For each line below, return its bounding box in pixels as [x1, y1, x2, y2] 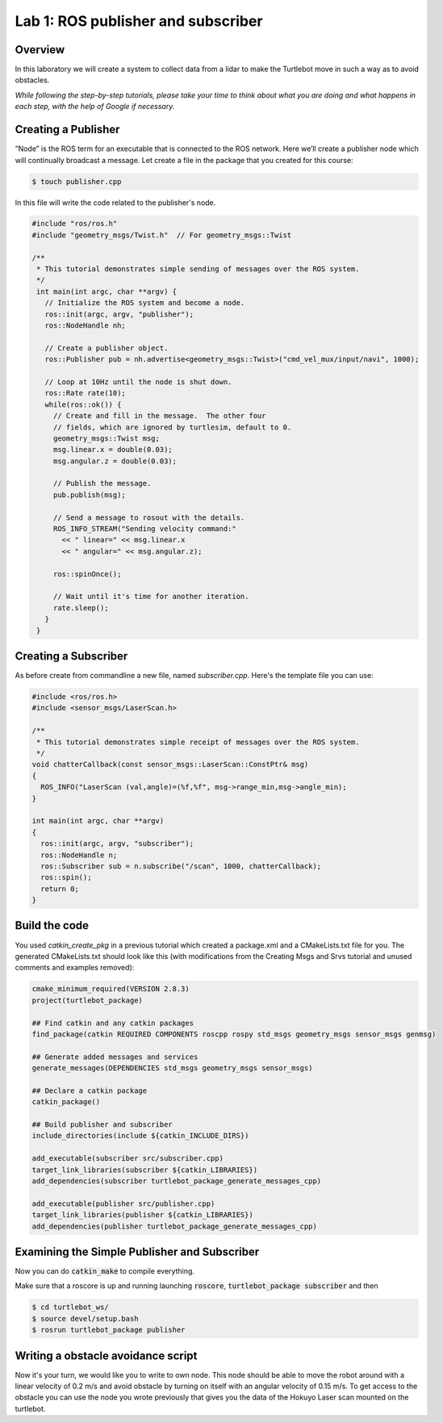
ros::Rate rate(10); [44, 388, 127, 398]
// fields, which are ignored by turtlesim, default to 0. [52, 422, 292, 432]
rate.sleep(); [52, 603, 109, 613]
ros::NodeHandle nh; [44, 321, 127, 330]
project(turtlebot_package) [31, 995, 143, 1005]
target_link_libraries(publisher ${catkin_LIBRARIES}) [31, 1211, 253, 1220]
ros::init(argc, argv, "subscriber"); [40, 839, 194, 848]
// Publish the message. [52, 479, 152, 488]
